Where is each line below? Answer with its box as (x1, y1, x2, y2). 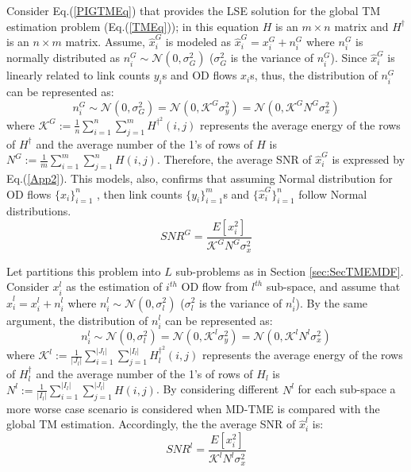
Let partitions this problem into (6, 262, 161, 279)
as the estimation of (66, 278, 163, 295)
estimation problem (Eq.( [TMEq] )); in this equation (6, 17, 259, 34)
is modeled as (165, 33, 231, 50)
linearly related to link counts (6, 67, 151, 83)
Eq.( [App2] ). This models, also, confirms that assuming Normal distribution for (6, 169, 393, 186)
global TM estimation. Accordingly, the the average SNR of (6, 416, 296, 432)
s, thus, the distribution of (250, 67, 378, 83)
